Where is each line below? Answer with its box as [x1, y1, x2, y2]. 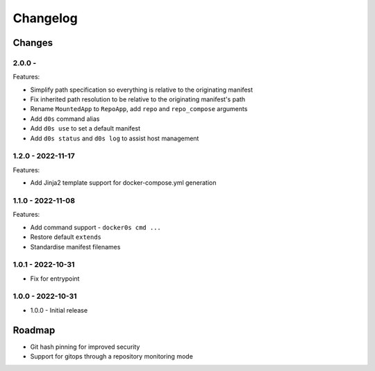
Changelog [12, 10, 78, 26]
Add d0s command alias [30, 115, 100, 123]
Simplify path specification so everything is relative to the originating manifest [30, 85, 253, 94]
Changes [12, 37, 53, 49]
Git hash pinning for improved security [30, 343, 140, 351]
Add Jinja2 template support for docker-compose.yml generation [30, 179, 217, 187]
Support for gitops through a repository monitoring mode [30, 352, 194, 361]
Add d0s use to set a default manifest [30, 124, 140, 133]
